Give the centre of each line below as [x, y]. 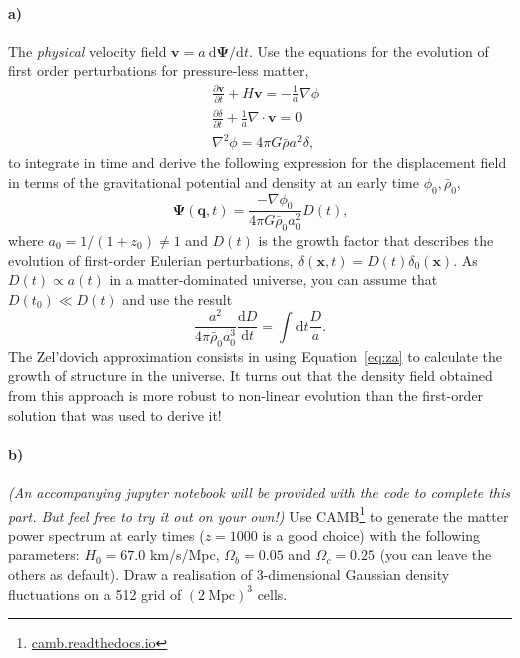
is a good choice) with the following [371, 534]
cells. [272, 593]
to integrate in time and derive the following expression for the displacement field [257, 162]
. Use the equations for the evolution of [368, 50]
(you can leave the [435, 554]
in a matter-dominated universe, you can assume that [273, 279]
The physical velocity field [87, 50]
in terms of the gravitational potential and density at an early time [213, 181]
